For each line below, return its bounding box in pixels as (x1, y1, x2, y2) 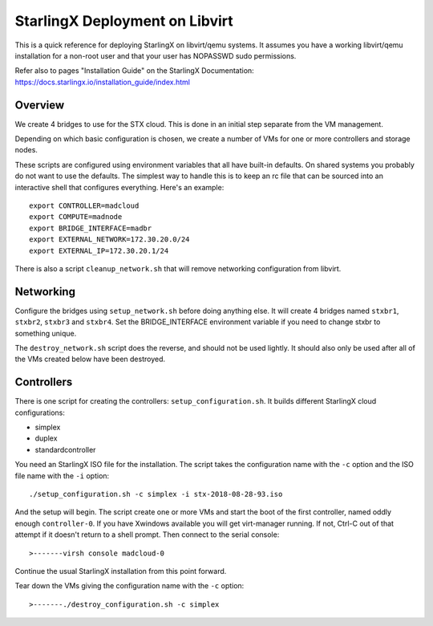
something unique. (14, 328, 77, 338)
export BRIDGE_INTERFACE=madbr (29, 223, 152, 233)
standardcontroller (34, 445, 96, 454)
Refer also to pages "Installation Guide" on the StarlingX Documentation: (14, 66, 254, 75)
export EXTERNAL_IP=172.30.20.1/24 (29, 246, 169, 255)
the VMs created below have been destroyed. (14, 354, 166, 364)
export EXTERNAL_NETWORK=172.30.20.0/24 (29, 235, 190, 244)
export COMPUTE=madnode (29, 213, 123, 222)
